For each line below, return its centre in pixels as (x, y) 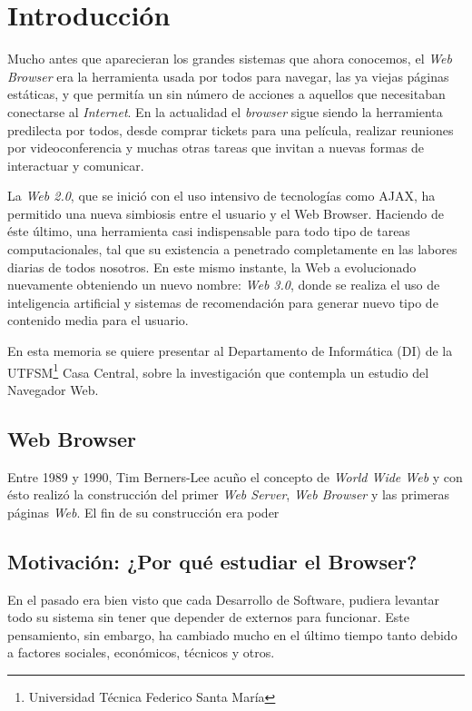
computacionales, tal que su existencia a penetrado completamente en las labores (232, 249)
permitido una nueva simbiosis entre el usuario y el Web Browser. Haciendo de (226, 213)
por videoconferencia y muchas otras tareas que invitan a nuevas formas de (216, 148)
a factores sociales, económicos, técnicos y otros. (141, 652)
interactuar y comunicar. (76, 165)
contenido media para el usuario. (98, 320)
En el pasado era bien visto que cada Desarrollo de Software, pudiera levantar (224, 599)
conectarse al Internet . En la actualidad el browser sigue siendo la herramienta (225, 111)
